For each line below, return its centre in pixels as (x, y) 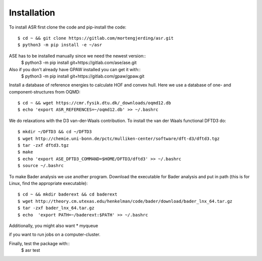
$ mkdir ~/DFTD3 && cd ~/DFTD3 (55, 132)
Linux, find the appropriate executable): (49, 183)
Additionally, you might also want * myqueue (54, 226)
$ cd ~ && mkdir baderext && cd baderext (67, 194)
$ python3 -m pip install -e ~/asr (60, 45)
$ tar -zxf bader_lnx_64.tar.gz (56, 208)
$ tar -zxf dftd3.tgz (43, 146)
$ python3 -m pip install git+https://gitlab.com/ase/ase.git (79, 62)
